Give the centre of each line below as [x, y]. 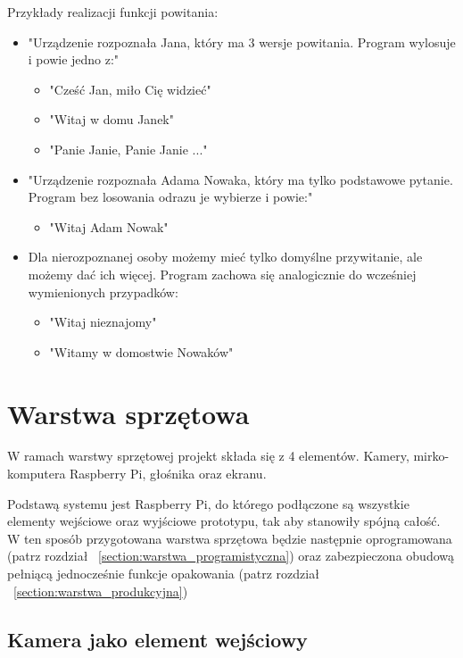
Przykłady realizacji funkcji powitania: [113, 12]
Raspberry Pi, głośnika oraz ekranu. [168, 474]
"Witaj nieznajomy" [103, 322]
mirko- [431, 456]
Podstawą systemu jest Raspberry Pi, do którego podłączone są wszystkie [208, 503]
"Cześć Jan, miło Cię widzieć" [130, 89]
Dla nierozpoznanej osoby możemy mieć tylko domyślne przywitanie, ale [225, 257]
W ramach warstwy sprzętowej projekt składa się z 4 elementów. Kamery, [208, 456]
